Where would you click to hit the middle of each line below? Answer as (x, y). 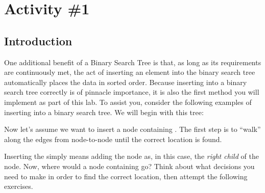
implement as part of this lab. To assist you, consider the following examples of (128, 102)
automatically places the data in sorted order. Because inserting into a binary (126, 82)
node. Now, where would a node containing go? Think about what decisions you (129, 166)
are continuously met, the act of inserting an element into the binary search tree (130, 72)
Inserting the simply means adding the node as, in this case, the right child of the (131, 156)
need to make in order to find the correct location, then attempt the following (126, 176)
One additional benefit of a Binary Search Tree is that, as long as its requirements (133, 62)
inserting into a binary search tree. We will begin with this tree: (104, 112)
